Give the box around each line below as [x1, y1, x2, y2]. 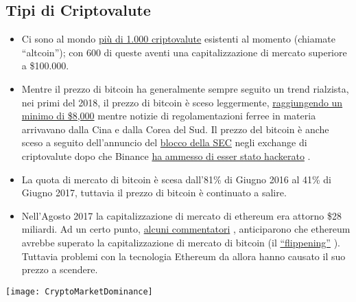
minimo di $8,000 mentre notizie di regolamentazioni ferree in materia [21, 108, 316, 123]
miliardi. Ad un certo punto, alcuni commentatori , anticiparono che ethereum [21, 222, 351, 236]
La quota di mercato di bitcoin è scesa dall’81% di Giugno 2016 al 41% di [21, 172, 331, 186]
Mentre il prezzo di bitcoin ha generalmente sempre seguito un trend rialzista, [21, 81, 349, 95]
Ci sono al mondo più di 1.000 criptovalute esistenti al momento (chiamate [21, 32, 336, 46]
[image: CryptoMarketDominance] [5, 286, 153, 297]
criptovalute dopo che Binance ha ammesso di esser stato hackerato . [21, 148, 311, 163]
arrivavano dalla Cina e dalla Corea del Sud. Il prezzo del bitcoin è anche [21, 121, 329, 136]
